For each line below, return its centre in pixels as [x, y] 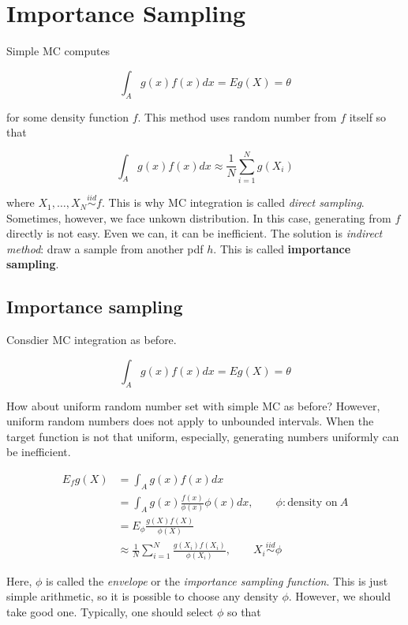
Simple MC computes [58, 51]
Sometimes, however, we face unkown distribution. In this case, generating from [199, 217]
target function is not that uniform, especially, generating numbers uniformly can [203, 436]
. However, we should [339, 596]
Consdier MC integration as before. [92, 340]
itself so [368, 116]
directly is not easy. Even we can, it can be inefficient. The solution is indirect [195, 233]
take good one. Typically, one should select [110, 611]
